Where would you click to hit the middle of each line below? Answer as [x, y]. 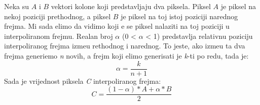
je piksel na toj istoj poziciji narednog [179, 16]
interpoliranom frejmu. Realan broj [59, 36]
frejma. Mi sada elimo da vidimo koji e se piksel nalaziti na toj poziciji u [117, 26]
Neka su [17, 6]
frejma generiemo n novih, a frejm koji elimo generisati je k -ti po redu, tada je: [126, 55]
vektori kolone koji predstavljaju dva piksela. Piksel [131, 6]
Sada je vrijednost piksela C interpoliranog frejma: [83, 81]
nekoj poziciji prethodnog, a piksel [58, 16]
